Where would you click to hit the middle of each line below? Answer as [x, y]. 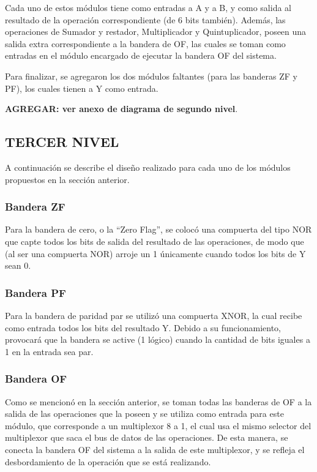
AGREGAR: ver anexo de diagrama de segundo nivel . [121, 109]
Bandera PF [35, 292]
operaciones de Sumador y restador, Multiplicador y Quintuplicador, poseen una [156, 32]
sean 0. [18, 265]
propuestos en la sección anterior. [67, 179]
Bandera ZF [35, 207]
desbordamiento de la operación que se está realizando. [108, 461]
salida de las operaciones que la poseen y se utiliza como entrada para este [144, 414]
